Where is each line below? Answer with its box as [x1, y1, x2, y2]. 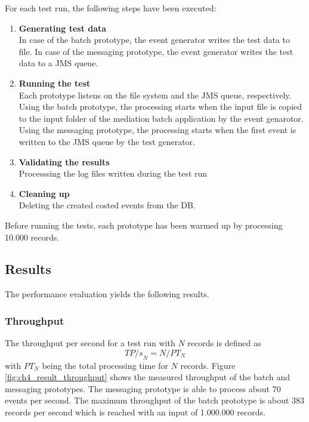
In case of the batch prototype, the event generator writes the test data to [18, 33, 290, 46]
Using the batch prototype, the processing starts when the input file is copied [18, 100, 302, 113]
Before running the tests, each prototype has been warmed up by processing [5, 218, 283, 231]
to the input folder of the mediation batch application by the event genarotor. [18, 112, 304, 124]
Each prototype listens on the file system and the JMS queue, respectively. [18, 88, 292, 101]
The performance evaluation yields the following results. [5, 288, 209, 300]
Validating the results [18, 155, 110, 168]
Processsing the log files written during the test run [18, 167, 208, 180]
